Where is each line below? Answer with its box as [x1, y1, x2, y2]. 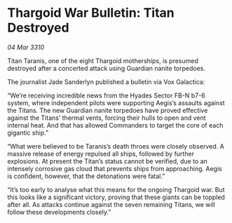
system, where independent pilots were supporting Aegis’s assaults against [7, 98, 226, 107]
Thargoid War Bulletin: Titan [7, 5, 175, 21]
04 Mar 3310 [7, 43, 45, 51]
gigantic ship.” [7, 128, 49, 137]
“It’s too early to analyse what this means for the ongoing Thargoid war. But [7, 185, 225, 194]
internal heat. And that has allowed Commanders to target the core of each [7, 121, 224, 129]
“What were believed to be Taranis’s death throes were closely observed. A [7, 142, 224, 150]
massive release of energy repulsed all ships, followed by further [7, 149, 195, 158]
